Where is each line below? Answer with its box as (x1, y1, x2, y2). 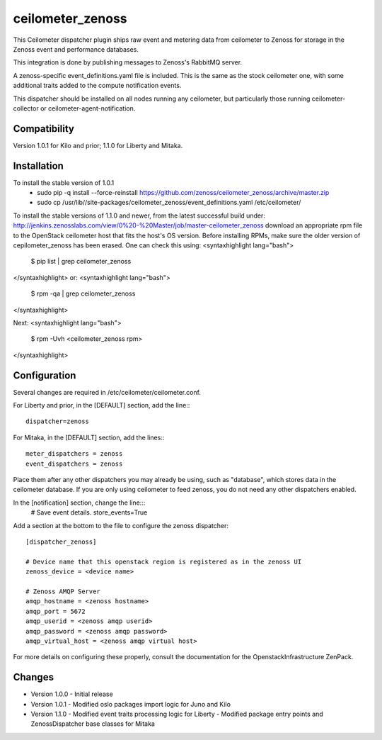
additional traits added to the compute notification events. (13, 82, 182, 90)
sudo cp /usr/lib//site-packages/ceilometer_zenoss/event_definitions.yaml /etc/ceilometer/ (37, 198, 301, 207)
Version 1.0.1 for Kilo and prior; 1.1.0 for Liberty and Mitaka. (13, 141, 183, 150)
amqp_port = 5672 (25, 607, 86, 615)
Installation (13, 159, 64, 172)
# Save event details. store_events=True (30, 508, 148, 517)
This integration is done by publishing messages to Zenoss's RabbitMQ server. (13, 58, 243, 67)
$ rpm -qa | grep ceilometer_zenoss (30, 289, 136, 298)
